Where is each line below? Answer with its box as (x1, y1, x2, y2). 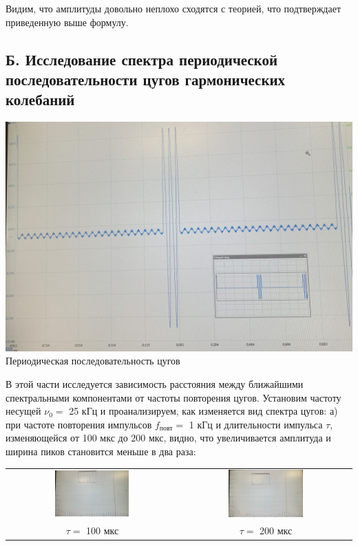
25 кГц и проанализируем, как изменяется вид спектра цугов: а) (69, 404, 338, 418)
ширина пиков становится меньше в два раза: (6, 444, 196, 459)
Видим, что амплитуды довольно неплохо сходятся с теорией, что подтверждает (6, 1, 341, 15)
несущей (6, 404, 41, 418)
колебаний (6, 89, 75, 110)
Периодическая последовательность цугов (6, 353, 180, 368)
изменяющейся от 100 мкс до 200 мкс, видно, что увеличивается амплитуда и (6, 430, 331, 445)
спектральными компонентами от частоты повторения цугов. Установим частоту (6, 390, 341, 404)
